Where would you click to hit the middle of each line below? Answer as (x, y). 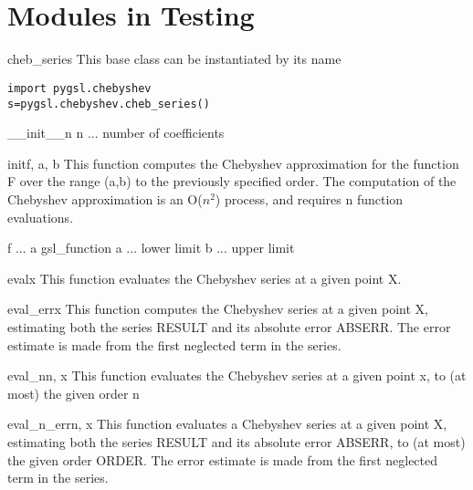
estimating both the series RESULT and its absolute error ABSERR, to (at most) (236, 441)
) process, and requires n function (309, 199)
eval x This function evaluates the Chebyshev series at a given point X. (205, 278)
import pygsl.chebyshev (79, 88)
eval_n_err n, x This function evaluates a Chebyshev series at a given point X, (227, 424)
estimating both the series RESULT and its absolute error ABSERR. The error (229, 326)
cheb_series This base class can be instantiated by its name (174, 59)
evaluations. (41, 217)
